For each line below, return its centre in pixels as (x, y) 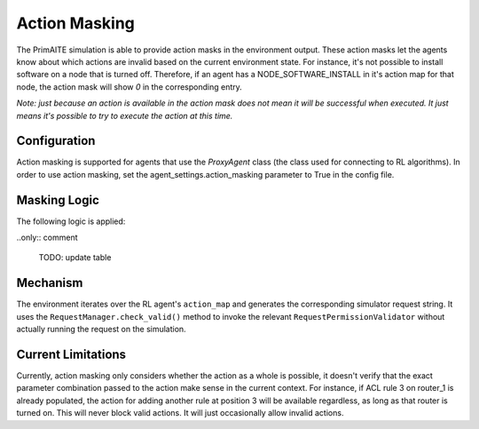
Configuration (56, 141)
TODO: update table (75, 258)
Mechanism (50, 283)
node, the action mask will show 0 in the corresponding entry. (130, 87)
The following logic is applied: (71, 221)
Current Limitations (71, 354)
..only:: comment (47, 238)
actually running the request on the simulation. (101, 330)
